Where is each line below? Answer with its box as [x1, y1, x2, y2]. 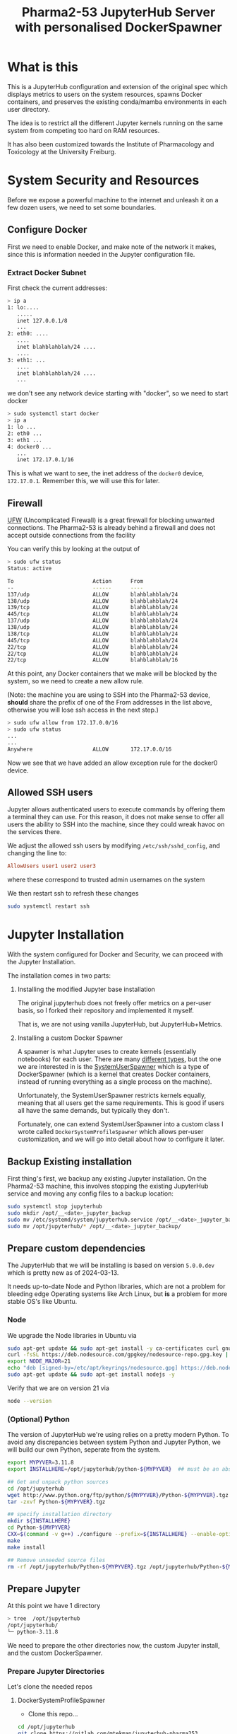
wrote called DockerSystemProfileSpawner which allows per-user [17, 1128, 204, 1136]
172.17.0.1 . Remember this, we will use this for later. [7, 477, 160, 485]
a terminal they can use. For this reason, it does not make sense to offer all [7, 813, 224, 821]
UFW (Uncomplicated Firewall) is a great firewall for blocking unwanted [7, 516, 215, 524]
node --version [7, 1397, 52, 1404]
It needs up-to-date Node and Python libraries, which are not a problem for [7, 1282, 226, 1291]
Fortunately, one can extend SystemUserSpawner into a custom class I [17, 1120, 224, 1128]
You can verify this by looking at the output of [7, 545, 140, 553]
